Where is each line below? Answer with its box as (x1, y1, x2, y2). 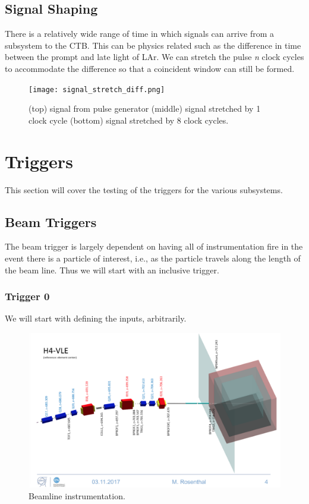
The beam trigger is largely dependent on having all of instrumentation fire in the (5, 240, 303, 253)
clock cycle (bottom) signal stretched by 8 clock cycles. (29, 114, 229, 126)
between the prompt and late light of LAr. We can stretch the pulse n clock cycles (5, 51, 304, 63)
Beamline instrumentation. (29, 489, 125, 502)
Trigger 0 (5, 289, 50, 304)
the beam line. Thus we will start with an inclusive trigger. (5, 263, 219, 276)
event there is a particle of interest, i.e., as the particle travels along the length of (5, 251, 301, 264)
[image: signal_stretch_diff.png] (29, 85, 165, 94)
